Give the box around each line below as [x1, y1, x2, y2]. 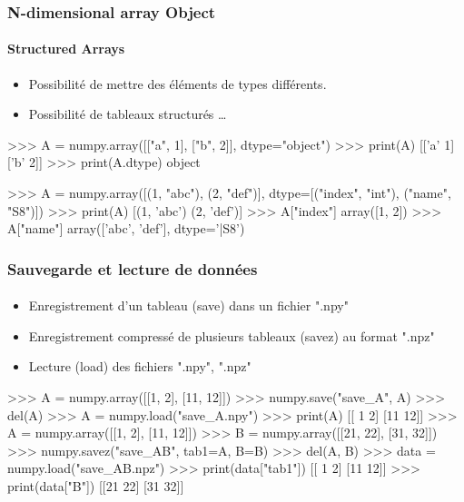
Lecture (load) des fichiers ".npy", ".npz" [28, 357, 252, 376]
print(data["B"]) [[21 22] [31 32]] [7, 476, 184, 495]
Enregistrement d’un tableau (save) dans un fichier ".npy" [28, 296, 349, 315]
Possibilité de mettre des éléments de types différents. [28, 74, 327, 93]
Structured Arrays [7, 39, 125, 58]
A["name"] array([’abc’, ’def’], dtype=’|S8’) [7, 219, 245, 238]
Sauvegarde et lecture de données [7, 257, 258, 280]
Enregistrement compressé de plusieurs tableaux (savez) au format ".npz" [28, 326, 435, 345]
